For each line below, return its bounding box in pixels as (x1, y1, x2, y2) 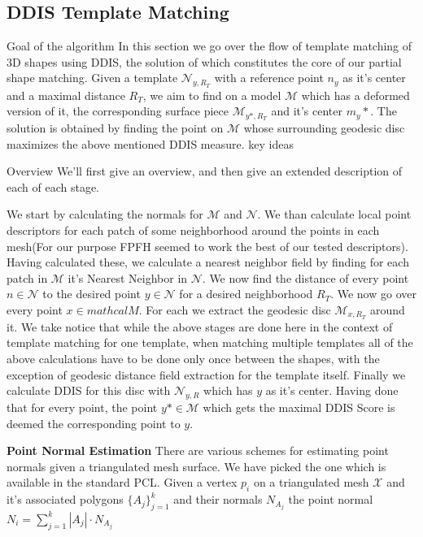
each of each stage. (7, 178, 99, 195)
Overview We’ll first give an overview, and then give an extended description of (7, 162, 403, 180)
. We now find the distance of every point (202, 269, 409, 286)
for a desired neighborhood (179, 285, 313, 302)
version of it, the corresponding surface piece (7, 102, 229, 119)
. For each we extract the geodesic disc (138, 301, 331, 318)
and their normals (173, 491, 263, 508)
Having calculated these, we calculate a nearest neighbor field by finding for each (7, 253, 409, 271)
